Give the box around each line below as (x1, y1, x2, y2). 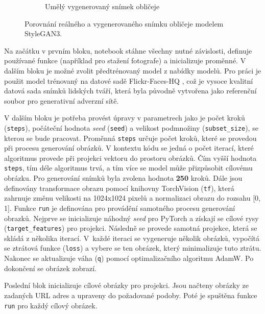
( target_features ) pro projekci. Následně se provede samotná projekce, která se (4, 223, 257, 233)
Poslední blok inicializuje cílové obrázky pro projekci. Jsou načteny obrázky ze (4, 280, 249, 291)
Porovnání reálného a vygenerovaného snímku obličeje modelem (25, 18, 224, 29)
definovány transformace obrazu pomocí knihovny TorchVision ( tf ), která (4, 182, 234, 193)
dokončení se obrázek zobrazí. (4, 262, 97, 273)
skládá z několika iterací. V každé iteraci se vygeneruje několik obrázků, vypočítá (4, 232, 260, 243)
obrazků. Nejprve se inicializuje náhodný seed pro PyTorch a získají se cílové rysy (4, 212, 259, 223)
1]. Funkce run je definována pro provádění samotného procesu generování (4, 202, 235, 213)
